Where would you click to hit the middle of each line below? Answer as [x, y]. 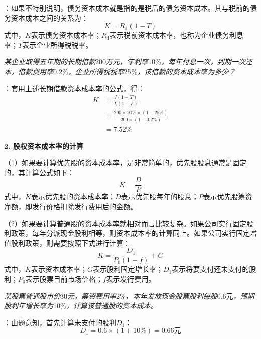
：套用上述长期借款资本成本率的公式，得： [74, 88]
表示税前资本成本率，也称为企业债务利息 [176, 35]
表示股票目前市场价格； [64, 279]
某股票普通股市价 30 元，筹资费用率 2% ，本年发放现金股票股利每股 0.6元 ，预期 [129, 296]
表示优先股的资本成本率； [73, 197]
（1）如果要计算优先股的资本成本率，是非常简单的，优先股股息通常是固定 [125, 162]
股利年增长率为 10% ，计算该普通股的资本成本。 [81, 306]
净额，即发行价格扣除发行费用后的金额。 [71, 206]
